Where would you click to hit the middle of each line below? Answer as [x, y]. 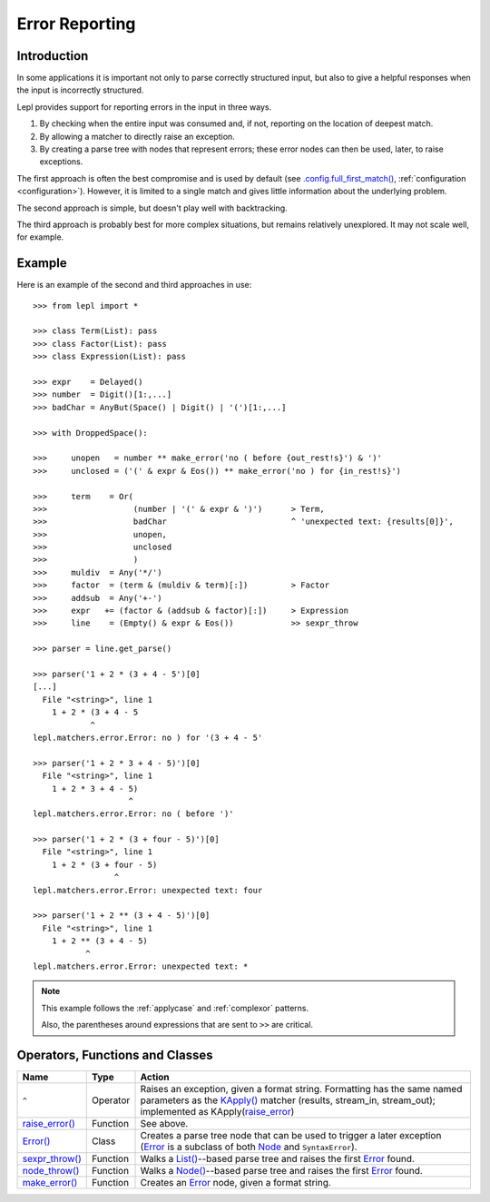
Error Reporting [76, 24]
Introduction [53, 56]
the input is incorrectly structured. [80, 90]
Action [155, 1078]
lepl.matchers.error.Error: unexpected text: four [148, 890]
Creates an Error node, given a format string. [235, 1183]
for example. [40, 237]
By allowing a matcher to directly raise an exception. [137, 136]
